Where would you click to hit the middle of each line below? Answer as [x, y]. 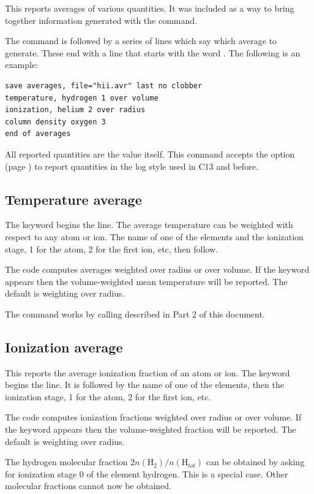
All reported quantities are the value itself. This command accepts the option [150, 154]
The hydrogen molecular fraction [66, 462]
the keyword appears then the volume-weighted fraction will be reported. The [151, 429]
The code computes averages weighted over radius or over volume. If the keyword [157, 269]
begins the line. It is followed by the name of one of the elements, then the [144, 385]
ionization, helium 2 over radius [75, 110]
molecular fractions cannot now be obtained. [88, 486]
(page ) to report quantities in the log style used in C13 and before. [132, 166]
